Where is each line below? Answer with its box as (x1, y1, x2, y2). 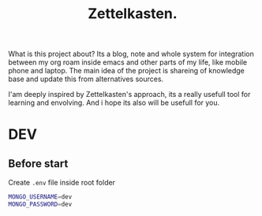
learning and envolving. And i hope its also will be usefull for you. (8, 98, 220, 107)
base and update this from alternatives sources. (8, 74, 164, 84)
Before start (8, 157, 69, 170)
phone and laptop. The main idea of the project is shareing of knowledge (8, 66, 245, 76)
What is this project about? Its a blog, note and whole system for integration (8, 49, 254, 59)
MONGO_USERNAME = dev (8, 193, 73, 201)
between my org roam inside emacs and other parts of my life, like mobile (8, 58, 248, 67)
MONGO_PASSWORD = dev (8, 200, 73, 209)
